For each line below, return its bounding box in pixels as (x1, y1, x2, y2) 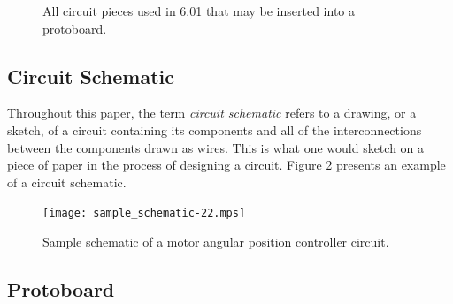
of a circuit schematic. (7, 172, 127, 191)
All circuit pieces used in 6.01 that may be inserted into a (42, 2, 356, 19)
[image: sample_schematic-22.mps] (42, 207, 246, 220)
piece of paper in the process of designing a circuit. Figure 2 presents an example (7, 156, 446, 174)
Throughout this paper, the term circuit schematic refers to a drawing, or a (7, 103, 417, 122)
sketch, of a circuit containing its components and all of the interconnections (7, 120, 422, 139)
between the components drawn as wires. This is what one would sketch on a (7, 138, 425, 156)
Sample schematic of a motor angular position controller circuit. (42, 232, 389, 251)
